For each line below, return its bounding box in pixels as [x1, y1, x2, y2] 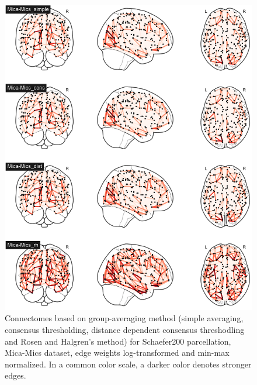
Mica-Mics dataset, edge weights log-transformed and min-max [5, 346, 230, 359]
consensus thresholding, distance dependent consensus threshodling [5, 324, 245, 336]
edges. [5, 369, 26, 381]
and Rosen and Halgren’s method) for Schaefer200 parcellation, [5, 335, 231, 347]
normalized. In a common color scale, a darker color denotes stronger [5, 357, 252, 370]
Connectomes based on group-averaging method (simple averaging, [5, 312, 244, 324]
